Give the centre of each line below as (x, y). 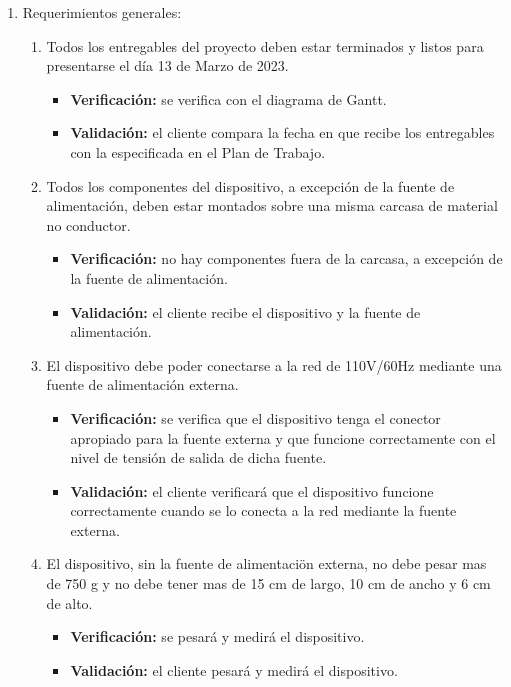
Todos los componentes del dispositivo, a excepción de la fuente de (250, 185)
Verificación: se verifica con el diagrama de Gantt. (228, 98)
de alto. (69, 602)
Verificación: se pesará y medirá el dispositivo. (217, 636)
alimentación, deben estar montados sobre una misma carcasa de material (272, 205)
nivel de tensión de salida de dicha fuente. (198, 457)
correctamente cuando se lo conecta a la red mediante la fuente (263, 510)
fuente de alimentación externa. (142, 384)
